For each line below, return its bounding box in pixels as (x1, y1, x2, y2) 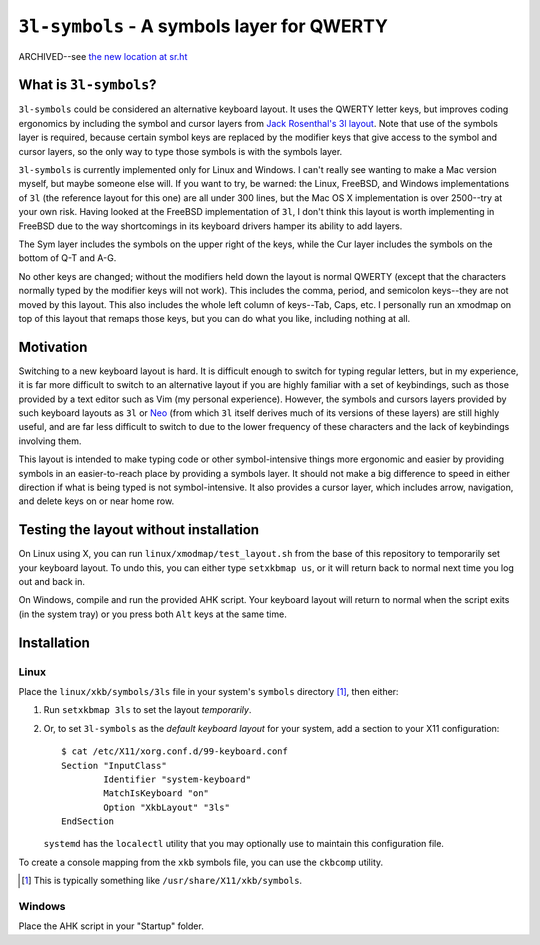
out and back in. (18, 576, 85, 588)
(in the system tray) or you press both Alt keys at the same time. (18, 608, 287, 620)
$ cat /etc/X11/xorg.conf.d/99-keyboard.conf (61, 746, 289, 757)
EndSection (61, 816, 115, 827)
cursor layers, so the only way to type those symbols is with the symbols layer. (18, 145, 343, 157)
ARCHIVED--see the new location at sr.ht (18, 50, 188, 62)
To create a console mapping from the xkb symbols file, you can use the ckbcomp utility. (18, 856, 384, 868)
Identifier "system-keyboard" (103, 773, 252, 785)
